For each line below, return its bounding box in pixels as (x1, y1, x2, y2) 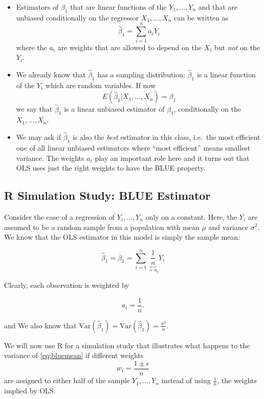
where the (16, 41, 47, 52)
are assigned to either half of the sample (4, 375, 130, 386)
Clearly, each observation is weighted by (4, 280, 129, 290)
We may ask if (16, 132, 61, 142)
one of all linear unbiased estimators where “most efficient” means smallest (16, 142, 251, 153)
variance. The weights (16, 152, 84, 163)
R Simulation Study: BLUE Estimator (4, 187, 211, 203)
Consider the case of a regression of (4, 211, 115, 222)
